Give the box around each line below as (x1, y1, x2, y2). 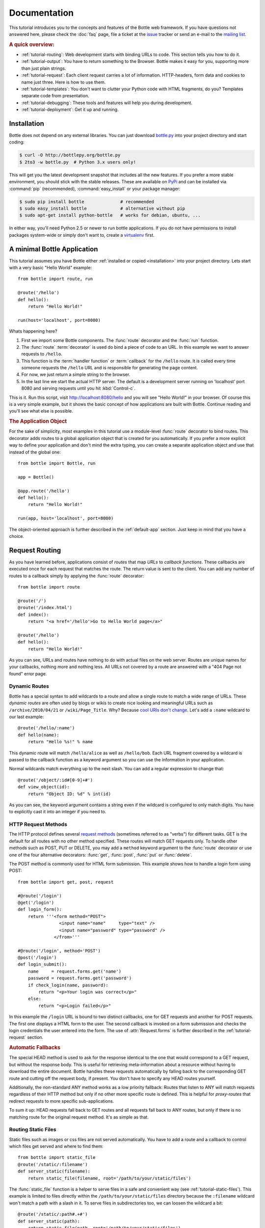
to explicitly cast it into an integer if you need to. (9, 809, 106, 815)
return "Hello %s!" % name (27, 739, 93, 745)
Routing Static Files (9, 1126, 56, 1133)
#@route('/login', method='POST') (18, 948, 101, 953)
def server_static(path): (18, 1218, 80, 1224)
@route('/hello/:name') (18, 725, 75, 731)
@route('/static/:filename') (18, 1162, 88, 1167)
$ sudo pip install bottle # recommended (19, 199, 154, 204)
